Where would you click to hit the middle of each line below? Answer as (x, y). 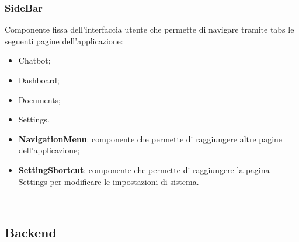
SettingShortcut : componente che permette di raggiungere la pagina (144, 169)
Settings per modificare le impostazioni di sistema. (109, 181)
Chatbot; (34, 60)
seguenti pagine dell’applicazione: (64, 41)
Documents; (40, 99)
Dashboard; (39, 80)
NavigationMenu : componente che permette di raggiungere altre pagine (150, 138)
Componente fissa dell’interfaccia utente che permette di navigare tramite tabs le (149, 29)
